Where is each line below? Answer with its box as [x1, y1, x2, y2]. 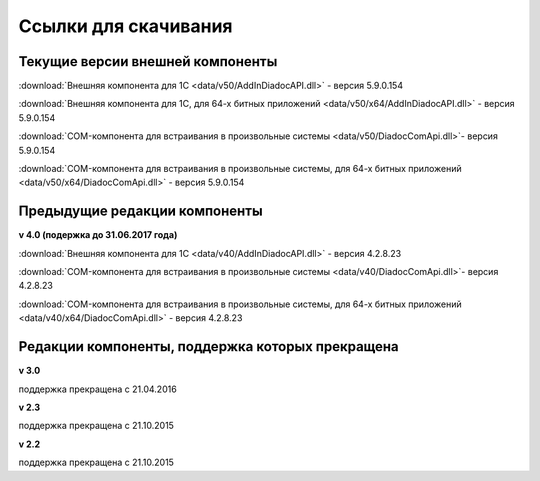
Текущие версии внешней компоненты [18, 53, 278, 70]
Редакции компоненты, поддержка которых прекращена [18, 338, 399, 355]
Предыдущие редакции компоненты [18, 203, 264, 220]
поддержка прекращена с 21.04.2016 [18, 383, 177, 395]
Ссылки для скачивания [18, 15, 234, 37]
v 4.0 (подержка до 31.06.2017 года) [18, 229, 178, 241]
